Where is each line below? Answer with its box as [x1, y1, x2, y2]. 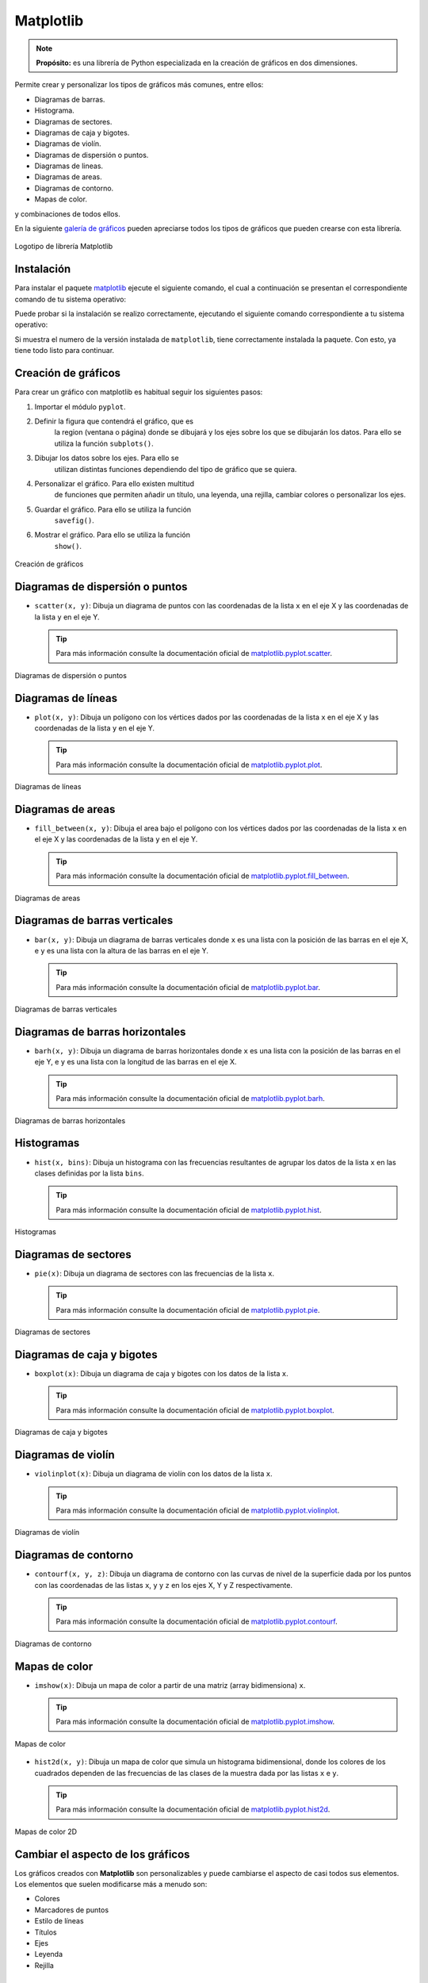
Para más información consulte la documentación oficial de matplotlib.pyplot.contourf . [55, 1617, 338, 1626]
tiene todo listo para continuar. [14, 346, 115, 355]
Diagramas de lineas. [34, 161, 103, 171]
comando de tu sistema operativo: [14, 294, 127, 304]
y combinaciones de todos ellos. [14, 209, 120, 218]
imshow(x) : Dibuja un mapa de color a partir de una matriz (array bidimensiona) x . [34, 1680, 306, 1690]
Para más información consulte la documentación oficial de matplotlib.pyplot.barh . [55, 1094, 325, 1103]
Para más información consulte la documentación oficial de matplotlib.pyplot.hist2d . [55, 1805, 331, 1814]
